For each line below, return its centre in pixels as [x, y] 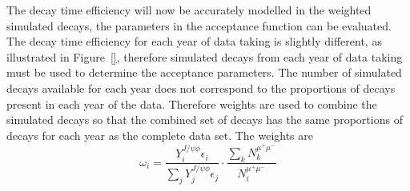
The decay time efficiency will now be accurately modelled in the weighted [189, 10]
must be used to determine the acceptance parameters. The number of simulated [204, 72]
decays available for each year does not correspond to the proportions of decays [201, 88]
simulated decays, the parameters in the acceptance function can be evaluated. [199, 25]
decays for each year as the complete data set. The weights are [160, 135]
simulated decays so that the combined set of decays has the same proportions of [205, 119]
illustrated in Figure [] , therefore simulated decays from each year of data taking [205, 56]
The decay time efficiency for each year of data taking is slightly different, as [194, 41]
